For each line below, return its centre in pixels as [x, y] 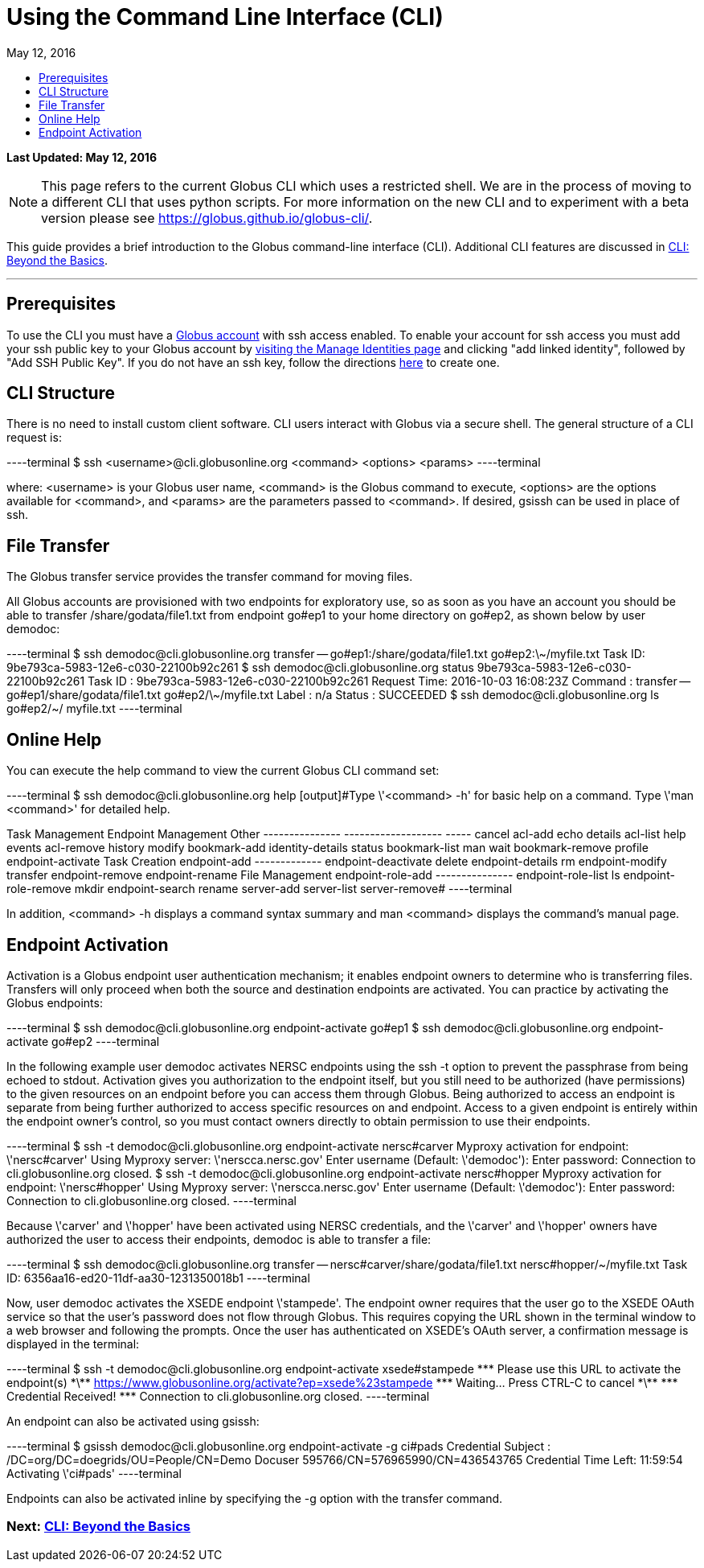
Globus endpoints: [55, 1002]
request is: [34, 438]
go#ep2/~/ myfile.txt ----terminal [94, 709]
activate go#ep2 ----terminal [83, 1041]
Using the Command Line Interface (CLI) [225, 17]
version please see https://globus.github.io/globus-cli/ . [207, 218]
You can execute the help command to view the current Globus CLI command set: [223, 771]
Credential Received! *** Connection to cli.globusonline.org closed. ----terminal [218, 1396]
